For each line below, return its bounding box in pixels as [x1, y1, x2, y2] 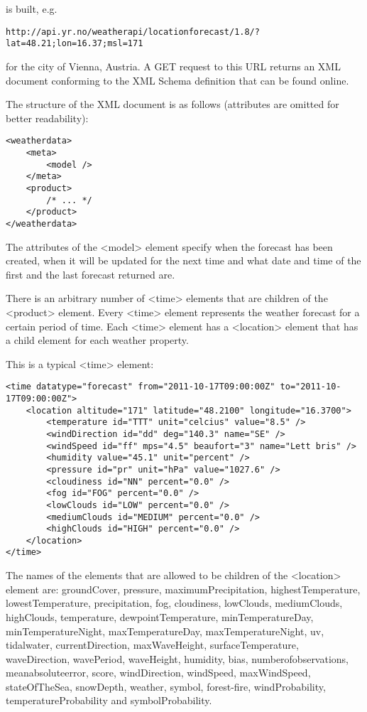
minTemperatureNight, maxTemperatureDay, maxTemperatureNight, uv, [6, 623, 324, 638]
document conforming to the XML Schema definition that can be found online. [6, 72, 349, 87]
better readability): [6, 110, 89, 125]
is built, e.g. [6, 1, 57, 16]
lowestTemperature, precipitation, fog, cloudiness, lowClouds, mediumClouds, [6, 595, 343, 610]
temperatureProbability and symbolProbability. [6, 693, 212, 708]
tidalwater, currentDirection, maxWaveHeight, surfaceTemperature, [6, 637, 299, 652]
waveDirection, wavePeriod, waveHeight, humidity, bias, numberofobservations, [6, 651, 349, 666]
